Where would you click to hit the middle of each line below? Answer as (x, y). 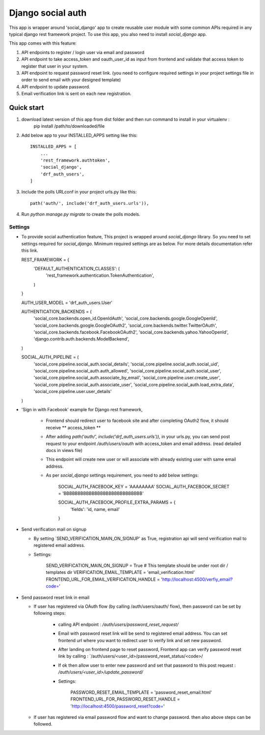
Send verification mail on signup (54, 529)
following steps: (50, 613)
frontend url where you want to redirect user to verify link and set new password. (140, 640)
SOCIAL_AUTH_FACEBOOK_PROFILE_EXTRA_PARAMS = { (117, 502)
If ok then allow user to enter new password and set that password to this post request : (147, 665)
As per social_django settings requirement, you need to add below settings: (122, 475)
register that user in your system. (55, 66)
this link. (30, 251)
